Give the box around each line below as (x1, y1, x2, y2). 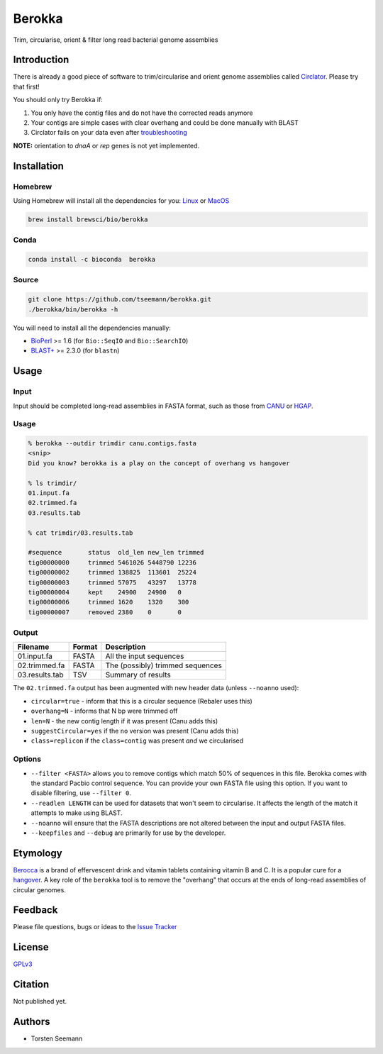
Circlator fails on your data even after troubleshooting (30, 128, 187, 137)
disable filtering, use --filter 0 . (30, 789, 131, 797)
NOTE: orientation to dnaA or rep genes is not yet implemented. (13, 141, 200, 150)
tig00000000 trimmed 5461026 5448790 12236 (28, 558, 196, 567)
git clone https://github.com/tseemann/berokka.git (28, 295, 212, 304)
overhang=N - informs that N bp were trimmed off (30, 706, 178, 716)
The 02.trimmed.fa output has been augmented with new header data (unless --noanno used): (13, 684, 299, 692)
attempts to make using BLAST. (30, 809, 123, 817)
